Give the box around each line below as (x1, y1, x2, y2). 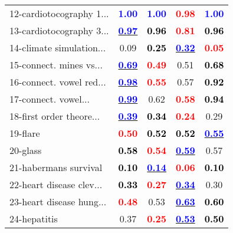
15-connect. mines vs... (9, 58, 103, 71)
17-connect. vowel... (9, 92, 90, 106)
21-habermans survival (9, 160, 103, 174)
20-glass (9, 143, 42, 157)
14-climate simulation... (9, 41, 106, 54)
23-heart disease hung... (9, 195, 107, 208)
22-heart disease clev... (9, 178, 103, 191)
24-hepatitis (9, 212, 58, 225)
